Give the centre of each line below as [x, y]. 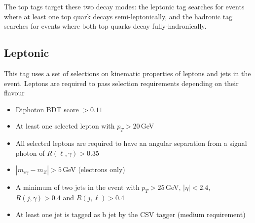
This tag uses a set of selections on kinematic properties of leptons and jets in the [127, 73]
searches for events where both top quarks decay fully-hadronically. [105, 26]
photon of [30, 153]
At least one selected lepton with [65, 126]
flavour [14, 93]
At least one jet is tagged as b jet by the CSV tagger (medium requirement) [130, 214]
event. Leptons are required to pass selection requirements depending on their [121, 83]
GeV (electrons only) [94, 169]
